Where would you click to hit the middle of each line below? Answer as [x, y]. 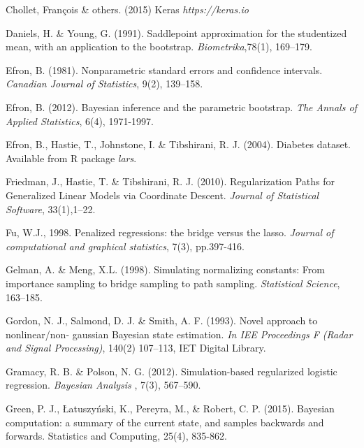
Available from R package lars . [71, 158]
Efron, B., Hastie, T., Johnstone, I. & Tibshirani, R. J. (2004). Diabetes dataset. [178, 144]
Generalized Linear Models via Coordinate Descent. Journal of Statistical [162, 195]
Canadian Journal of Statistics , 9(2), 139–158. [104, 84]
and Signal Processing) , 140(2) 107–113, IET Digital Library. [136, 348]
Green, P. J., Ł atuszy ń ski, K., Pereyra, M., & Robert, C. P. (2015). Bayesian [170, 409]
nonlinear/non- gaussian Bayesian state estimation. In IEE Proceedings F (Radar [179, 334]
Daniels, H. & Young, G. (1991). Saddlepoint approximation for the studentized [176, 32]
